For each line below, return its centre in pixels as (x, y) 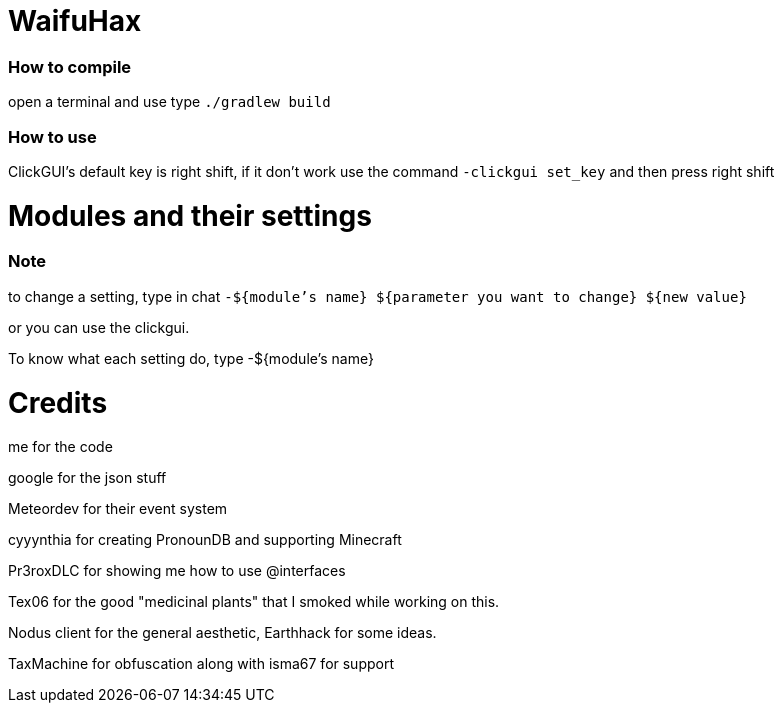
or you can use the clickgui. (99, 327)
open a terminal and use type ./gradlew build (169, 102)
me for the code (60, 447)
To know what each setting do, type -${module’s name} (191, 358)
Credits (58, 402)
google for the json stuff (87, 478)
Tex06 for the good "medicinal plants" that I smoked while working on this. (254, 602)
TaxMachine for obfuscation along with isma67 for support (201, 664)
